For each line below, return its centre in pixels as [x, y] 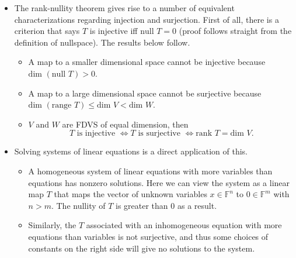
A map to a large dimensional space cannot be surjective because [145, 93]
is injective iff [114, 31]
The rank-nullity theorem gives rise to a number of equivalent [124, 8]
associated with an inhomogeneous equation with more [184, 225]
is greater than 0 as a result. [166, 205]
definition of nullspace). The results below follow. [102, 42]
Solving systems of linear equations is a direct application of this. [131, 151]
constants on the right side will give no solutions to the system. [142, 248]
